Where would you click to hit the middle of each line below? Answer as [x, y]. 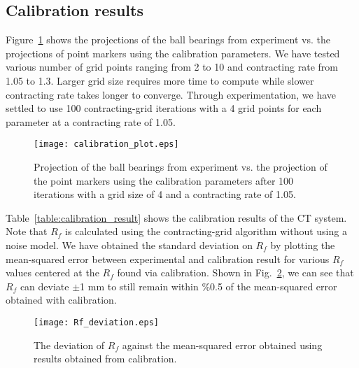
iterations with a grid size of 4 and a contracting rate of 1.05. [165, 194]
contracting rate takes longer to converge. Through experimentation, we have [171, 94]
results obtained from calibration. [105, 359]
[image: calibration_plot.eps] [106, 144]
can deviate [44, 286]
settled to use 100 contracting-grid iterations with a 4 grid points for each [164, 108]
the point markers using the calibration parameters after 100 [164, 180]
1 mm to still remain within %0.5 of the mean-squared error [209, 286]
